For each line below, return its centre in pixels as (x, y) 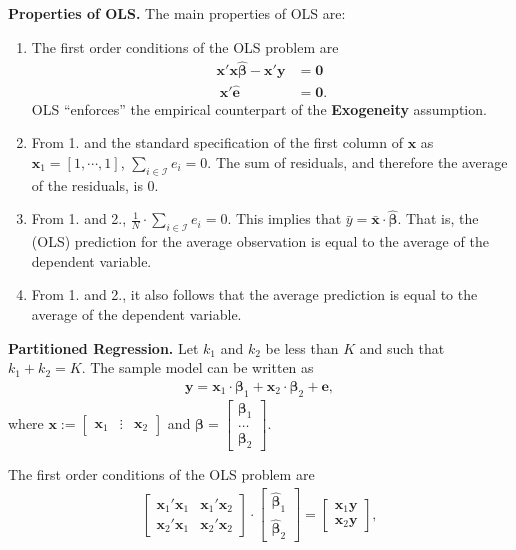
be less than (302, 347)
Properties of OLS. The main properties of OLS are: (177, 13)
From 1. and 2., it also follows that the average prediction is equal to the (254, 294)
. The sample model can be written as (197, 367)
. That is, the (438, 218)
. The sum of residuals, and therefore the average (357, 161)
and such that (402, 347)
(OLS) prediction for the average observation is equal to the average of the (260, 241)
